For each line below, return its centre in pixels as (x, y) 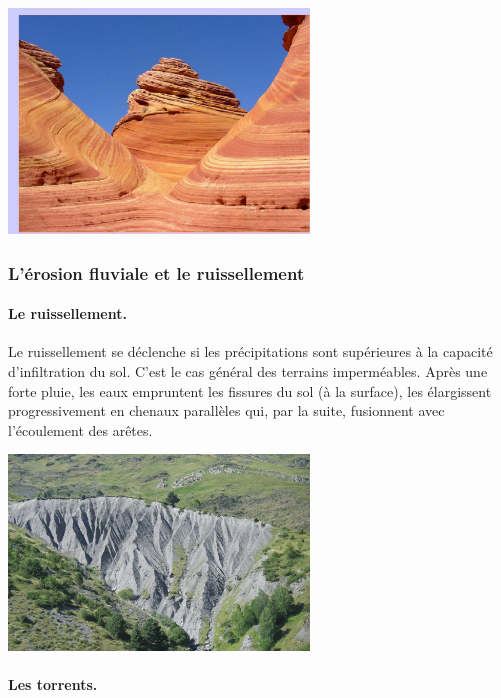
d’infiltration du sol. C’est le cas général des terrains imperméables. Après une (248, 371)
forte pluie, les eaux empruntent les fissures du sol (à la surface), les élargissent (250, 390)
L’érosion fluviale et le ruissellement (156, 272)
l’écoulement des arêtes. (80, 429)
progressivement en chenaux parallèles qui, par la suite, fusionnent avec (226, 410)
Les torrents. (53, 684)
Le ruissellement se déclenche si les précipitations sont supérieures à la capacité (250, 351)
